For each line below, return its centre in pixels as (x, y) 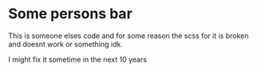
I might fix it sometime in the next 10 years (78, 59)
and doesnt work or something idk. (66, 44)
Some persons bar (71, 14)
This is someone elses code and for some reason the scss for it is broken (128, 36)
